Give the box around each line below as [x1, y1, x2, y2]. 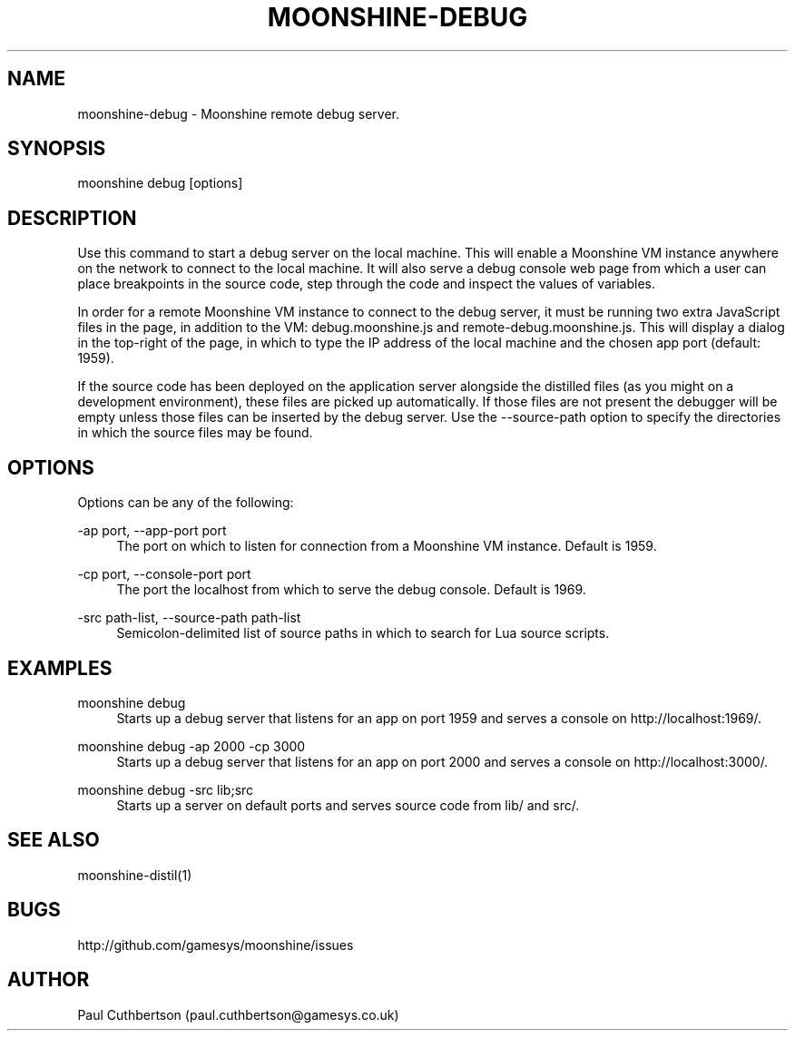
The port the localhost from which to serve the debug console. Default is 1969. [116, 582, 586, 598]
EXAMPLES [7, 656, 113, 680]
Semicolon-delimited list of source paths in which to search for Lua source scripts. [116, 625, 610, 641]
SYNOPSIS [7, 137, 106, 161]
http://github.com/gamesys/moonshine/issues [77, 936, 354, 953]
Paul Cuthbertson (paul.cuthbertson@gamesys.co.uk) [77, 1006, 399, 1023]
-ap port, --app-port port [77, 523, 227, 539]
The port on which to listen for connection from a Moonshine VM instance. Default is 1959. [116, 538, 657, 554]
